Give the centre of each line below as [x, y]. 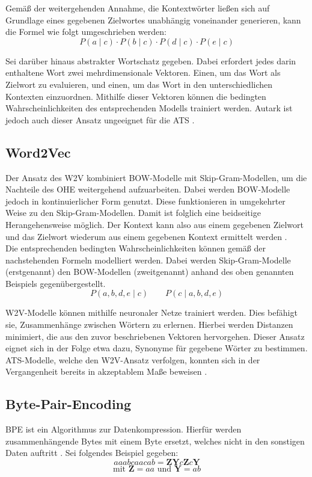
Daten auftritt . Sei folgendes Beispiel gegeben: [92, 453]
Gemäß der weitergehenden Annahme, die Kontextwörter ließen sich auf [138, 8]
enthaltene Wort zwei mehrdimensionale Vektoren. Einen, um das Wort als [143, 72]
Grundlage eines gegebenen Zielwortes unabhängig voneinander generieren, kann [153, 20]
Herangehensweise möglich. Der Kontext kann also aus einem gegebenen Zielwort [155, 224]
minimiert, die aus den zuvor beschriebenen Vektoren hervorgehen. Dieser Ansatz [155, 336]
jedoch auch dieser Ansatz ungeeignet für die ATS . [100, 119]
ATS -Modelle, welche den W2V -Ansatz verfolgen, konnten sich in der [133, 359]
